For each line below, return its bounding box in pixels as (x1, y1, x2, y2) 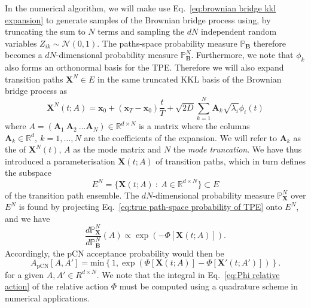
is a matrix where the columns (138, 120, 250, 132)
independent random (200, 25, 277, 38)
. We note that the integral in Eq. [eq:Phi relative (96, 268, 280, 280)
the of (5, 143, 26, 155)
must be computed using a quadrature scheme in (119, 280, 298, 292)
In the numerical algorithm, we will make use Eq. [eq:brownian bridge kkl (5, 2, 276, 14)
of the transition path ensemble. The (5, 188, 139, 201)
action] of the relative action (5, 280, 109, 292)
